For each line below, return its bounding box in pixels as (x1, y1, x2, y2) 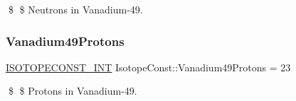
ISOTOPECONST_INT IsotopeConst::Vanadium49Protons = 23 (6, 59, 291, 74)
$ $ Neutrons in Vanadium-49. (8, 2, 143, 16)
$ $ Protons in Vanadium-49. (8, 83, 137, 98)
